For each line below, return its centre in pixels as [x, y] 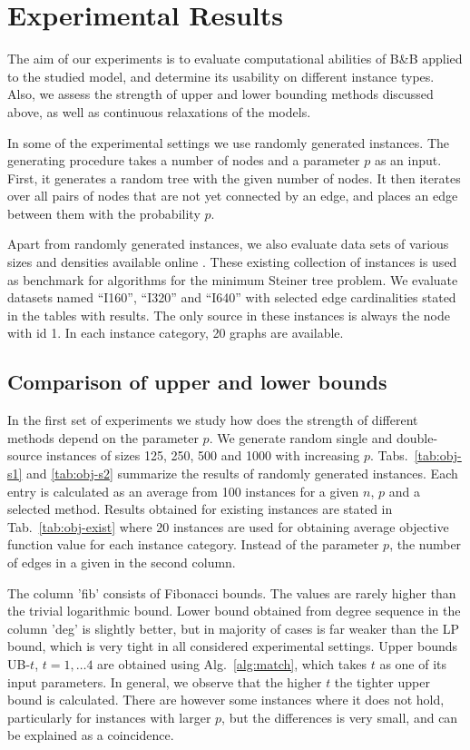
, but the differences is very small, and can [340, 717]
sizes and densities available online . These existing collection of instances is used [232, 262]
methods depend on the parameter [103, 437]
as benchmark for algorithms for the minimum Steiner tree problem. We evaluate [233, 279]
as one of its [413, 663]
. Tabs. [389, 455]
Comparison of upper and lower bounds [197, 382]
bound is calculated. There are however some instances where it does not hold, [226, 700]
